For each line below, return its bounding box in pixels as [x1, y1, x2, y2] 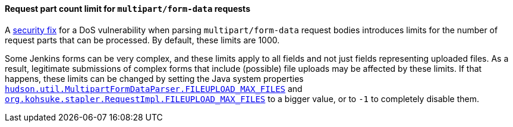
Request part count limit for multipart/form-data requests [5, 4, 250, 14]
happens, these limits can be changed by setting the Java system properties [5, 73, 304, 84]
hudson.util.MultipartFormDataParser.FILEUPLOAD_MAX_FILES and [5, 83, 303, 94]
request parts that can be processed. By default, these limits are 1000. [5, 34, 280, 45]
